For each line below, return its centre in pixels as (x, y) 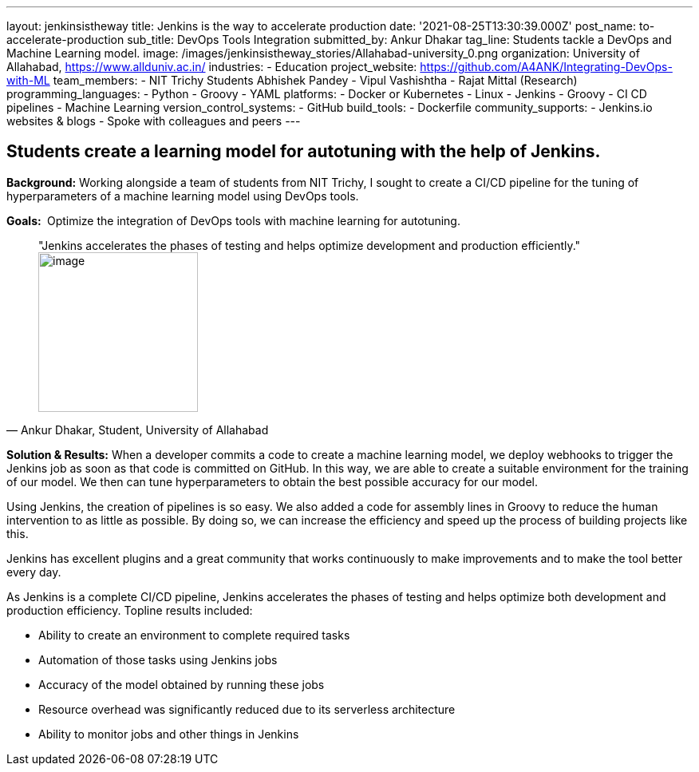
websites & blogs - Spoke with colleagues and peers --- (154, 121)
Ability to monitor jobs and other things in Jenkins (169, 734)
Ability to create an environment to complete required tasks (194, 635)
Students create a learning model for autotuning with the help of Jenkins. (304, 152)
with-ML (28, 80)
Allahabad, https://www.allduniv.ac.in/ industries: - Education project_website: (212, 67)
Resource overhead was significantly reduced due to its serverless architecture (247, 709)
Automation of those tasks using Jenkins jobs (158, 659)
